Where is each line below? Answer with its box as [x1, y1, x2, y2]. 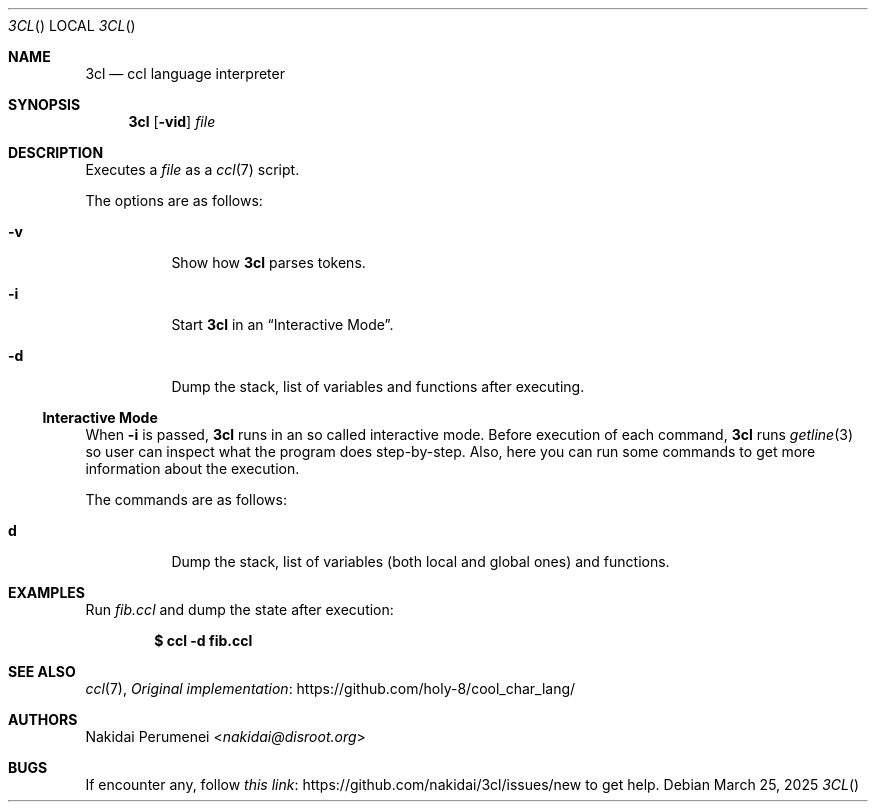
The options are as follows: [85, 192, 263, 209]
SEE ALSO [8, 663, 76, 680]
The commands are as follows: [85, 491, 287, 508]
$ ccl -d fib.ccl [154, 632, 253, 649]
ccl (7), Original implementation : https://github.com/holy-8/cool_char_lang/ [85, 680, 576, 697]
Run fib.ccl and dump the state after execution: [85, 601, 394, 618]
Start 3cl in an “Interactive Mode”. [171, 316, 394, 333]
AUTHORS [8, 711, 78, 728]
